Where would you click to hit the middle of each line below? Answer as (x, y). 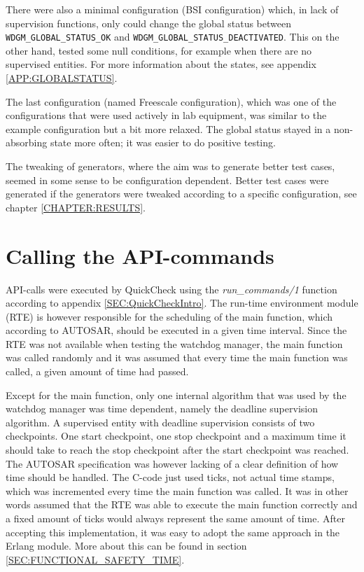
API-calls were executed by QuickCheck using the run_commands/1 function (171, 289)
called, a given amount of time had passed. (97, 371)
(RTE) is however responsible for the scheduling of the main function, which (169, 316)
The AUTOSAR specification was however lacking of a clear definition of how (172, 463)
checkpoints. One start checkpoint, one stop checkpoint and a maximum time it (176, 436)
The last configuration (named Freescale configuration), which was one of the (171, 101)
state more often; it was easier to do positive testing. (163, 142)
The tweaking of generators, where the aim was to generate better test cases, (170, 166)
